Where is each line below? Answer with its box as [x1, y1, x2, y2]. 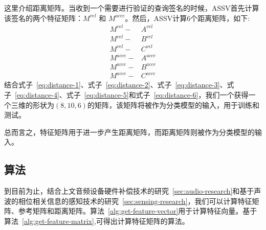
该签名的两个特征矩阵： [4, 12, 83, 23]
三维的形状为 [11, 99, 54, 110]
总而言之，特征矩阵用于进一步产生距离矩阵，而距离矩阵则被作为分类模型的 [4, 126, 255, 137]
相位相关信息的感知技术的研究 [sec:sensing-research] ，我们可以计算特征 [18, 195, 252, 206]
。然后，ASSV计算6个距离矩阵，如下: [125, 12, 250, 23]
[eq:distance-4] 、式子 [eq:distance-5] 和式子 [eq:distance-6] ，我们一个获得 [15, 89, 249, 100]
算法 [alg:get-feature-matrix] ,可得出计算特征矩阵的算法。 [4, 215, 189, 226]
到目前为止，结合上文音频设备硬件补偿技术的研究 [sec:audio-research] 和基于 [4, 186, 254, 196]
